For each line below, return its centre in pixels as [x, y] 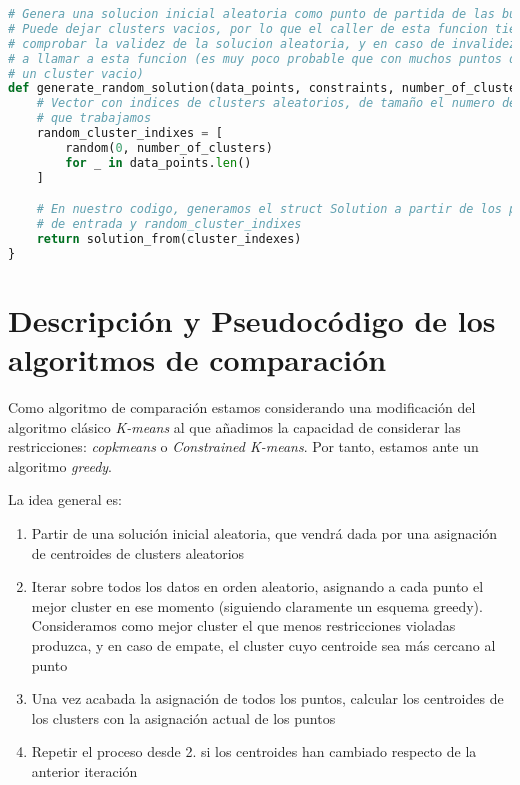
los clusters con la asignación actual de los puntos [183, 717]
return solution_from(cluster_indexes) [169, 238]
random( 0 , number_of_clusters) [169, 147]
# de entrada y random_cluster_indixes [169, 224]
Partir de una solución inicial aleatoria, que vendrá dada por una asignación [264, 532]
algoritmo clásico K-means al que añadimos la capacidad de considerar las [234, 426]
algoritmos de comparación [197, 359]
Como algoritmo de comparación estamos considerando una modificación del [242, 406]
